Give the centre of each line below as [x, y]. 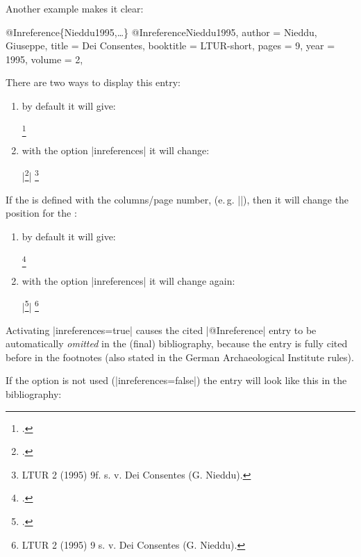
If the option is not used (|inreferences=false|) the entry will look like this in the [176, 380]
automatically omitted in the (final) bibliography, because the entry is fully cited [177, 343]
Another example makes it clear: [75, 8]
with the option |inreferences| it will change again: [128, 280]
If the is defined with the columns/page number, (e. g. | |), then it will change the [177, 199]
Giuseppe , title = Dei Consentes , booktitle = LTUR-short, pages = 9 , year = [170, 45]
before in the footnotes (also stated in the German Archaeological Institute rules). [180, 357]
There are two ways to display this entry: [93, 82]
